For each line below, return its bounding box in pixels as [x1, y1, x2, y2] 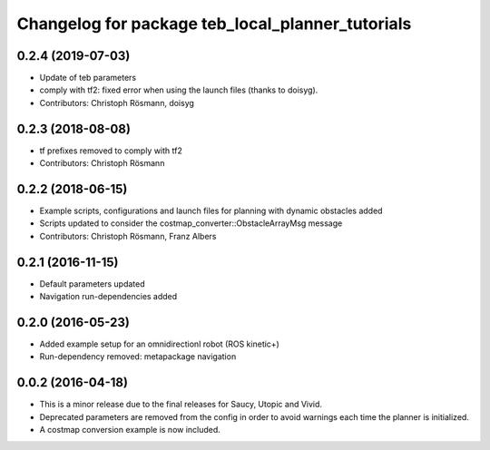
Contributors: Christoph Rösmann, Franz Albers [39, 230, 217, 241]
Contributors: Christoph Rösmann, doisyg [39, 97, 195, 108]
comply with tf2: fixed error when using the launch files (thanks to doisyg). [39, 84, 318, 95]
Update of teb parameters [39, 73, 136, 83]
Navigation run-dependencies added [39, 291, 178, 302]
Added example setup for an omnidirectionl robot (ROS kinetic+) [39, 338, 280, 349]
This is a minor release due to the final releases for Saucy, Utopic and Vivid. [39, 399, 322, 410]
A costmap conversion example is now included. [39, 425, 221, 435]
